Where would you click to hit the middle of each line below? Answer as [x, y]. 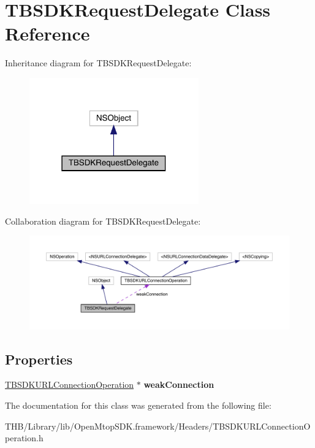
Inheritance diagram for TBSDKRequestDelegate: [98, 63]
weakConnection [179, 384]
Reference [47, 33]
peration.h [24, 438]
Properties [39, 359]
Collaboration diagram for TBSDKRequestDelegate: [103, 221]
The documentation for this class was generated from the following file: [138, 405]
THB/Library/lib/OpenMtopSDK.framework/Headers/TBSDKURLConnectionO [158, 426]
